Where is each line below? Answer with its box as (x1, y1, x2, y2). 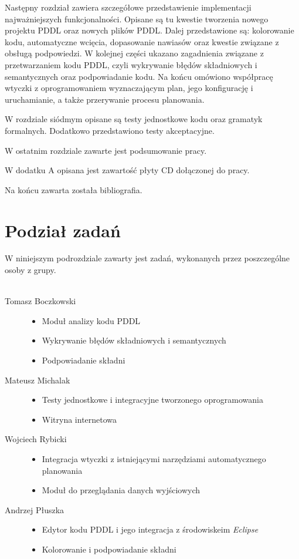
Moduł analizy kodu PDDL (42, 314, 141, 326)
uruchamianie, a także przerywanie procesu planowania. (5, 93, 205, 105)
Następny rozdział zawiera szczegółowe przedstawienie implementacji (5, 1, 252, 13)
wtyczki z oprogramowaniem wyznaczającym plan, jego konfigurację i (5, 82, 253, 94)
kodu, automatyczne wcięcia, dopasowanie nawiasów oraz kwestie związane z (5, 35, 279, 48)
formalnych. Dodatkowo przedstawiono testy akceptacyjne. (5, 124, 215, 136)
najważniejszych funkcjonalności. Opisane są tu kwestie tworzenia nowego (5, 12, 269, 25)
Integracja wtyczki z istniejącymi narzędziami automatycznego (42, 452, 266, 464)
